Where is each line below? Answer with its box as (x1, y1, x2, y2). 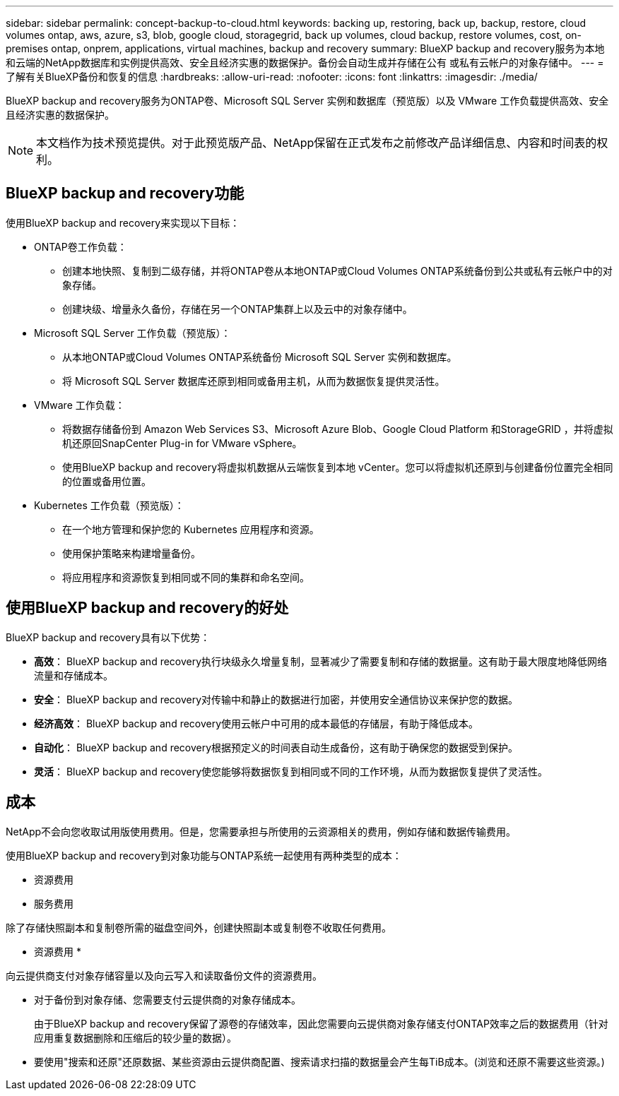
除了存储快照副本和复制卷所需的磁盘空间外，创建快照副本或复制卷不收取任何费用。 (6, 921, 391, 934)
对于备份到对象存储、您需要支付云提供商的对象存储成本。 (34, 993, 301, 1006)
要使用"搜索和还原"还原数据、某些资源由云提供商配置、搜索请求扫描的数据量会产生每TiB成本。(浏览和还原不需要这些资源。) (34, 1055, 605, 1068)
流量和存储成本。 (34, 669, 113, 681)
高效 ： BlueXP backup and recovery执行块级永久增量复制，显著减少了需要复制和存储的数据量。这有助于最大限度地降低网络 (34, 655, 608, 667)
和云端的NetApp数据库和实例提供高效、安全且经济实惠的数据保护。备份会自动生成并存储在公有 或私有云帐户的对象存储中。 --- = (6, 56, 604, 68)
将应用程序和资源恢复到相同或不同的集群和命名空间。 (62, 571, 309, 583)
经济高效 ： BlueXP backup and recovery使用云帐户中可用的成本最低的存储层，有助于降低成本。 (34, 717, 479, 729)
